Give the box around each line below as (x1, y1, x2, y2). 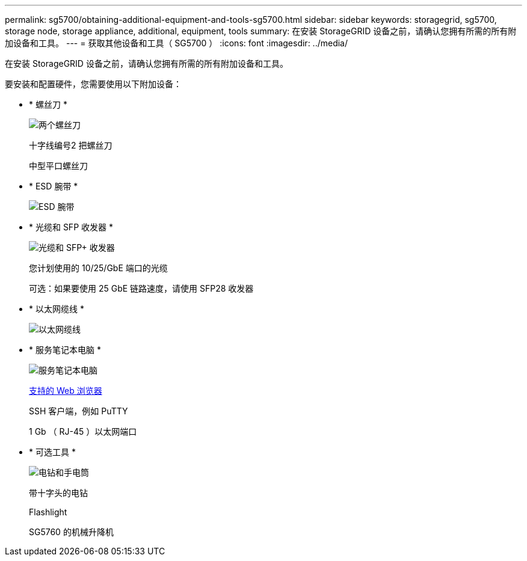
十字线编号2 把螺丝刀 (29, 140, 112, 150)
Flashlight (29, 507, 67, 517)
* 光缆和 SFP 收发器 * (29, 222, 113, 232)
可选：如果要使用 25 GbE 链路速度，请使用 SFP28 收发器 (29, 283, 254, 293)
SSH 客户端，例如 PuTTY (29, 406, 128, 416)
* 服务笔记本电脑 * (29, 345, 101, 355)
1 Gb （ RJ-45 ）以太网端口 (29, 426, 137, 437)
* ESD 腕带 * (29, 181, 78, 191)
